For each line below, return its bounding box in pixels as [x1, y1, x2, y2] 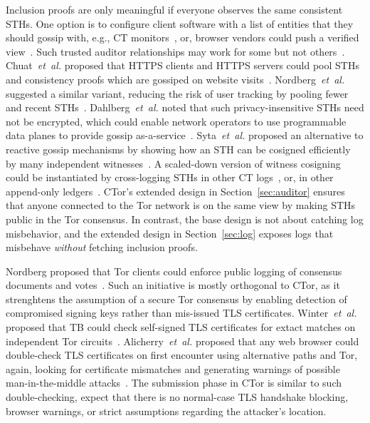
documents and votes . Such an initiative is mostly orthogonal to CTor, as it [6, 277, 340, 292]
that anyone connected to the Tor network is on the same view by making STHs [6, 198, 356, 213]
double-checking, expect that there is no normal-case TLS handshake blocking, [6, 389, 349, 404]
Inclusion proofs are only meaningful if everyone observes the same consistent [6, 2, 343, 16]
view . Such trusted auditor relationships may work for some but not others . [6, 44, 345, 58]
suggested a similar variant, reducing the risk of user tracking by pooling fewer [6, 86, 349, 101]
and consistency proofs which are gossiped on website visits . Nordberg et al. [6, 71, 345, 86]
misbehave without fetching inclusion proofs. [6, 240, 198, 255]
